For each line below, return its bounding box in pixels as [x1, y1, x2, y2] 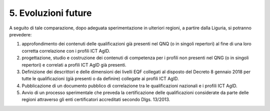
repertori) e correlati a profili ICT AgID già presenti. [21, 62, 126, 68]
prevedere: [9, 31, 32, 37]
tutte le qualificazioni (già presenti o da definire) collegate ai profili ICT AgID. [21, 76, 179, 82]
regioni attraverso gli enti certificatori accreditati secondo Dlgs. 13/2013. [21, 97, 170, 103]
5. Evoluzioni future [9, 7, 92, 18]
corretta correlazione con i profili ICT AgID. [21, 48, 110, 54]
